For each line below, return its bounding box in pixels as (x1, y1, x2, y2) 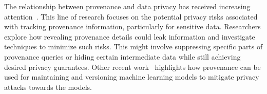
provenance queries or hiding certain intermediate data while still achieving (4, 51, 241, 62)
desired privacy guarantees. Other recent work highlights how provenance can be (4, 61, 261, 72)
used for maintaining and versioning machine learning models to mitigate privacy (4, 71, 259, 82)
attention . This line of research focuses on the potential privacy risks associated (4, 11, 258, 22)
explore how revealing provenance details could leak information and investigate (4, 31, 255, 42)
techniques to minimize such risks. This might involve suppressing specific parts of (4, 41, 263, 52)
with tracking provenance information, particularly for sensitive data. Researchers (4, 21, 261, 32)
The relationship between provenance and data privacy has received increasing (4, 1, 251, 11)
